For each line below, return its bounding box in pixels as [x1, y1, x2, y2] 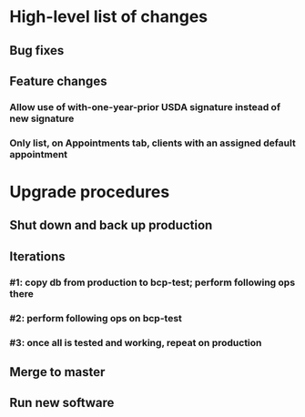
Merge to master [9, 364, 106, 380]
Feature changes [9, 73, 107, 88]
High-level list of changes [9, 6, 208, 27]
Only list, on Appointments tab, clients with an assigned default [9, 137, 296, 149]
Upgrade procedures [9, 182, 170, 202]
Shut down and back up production [9, 218, 213, 233]
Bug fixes [9, 43, 65, 58]
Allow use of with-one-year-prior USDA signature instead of [9, 100, 280, 113]
